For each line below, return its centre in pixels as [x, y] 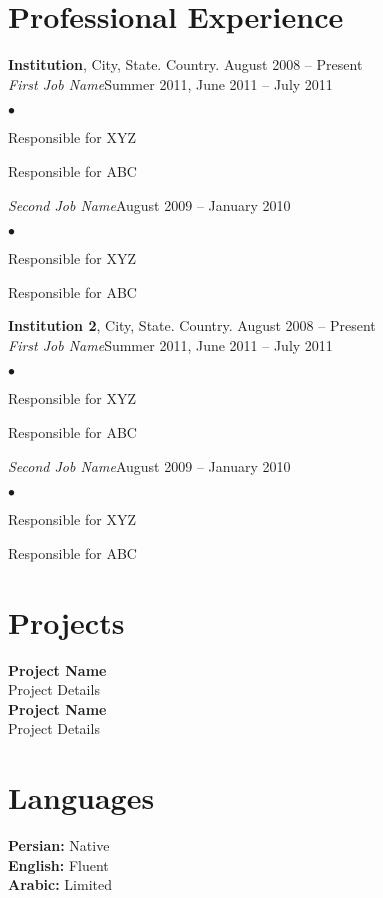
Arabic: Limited [60, 884]
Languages [81, 797]
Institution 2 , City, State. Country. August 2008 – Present [192, 325]
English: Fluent [58, 864]
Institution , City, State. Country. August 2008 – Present [185, 64]
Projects [66, 621]
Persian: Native [59, 845]
